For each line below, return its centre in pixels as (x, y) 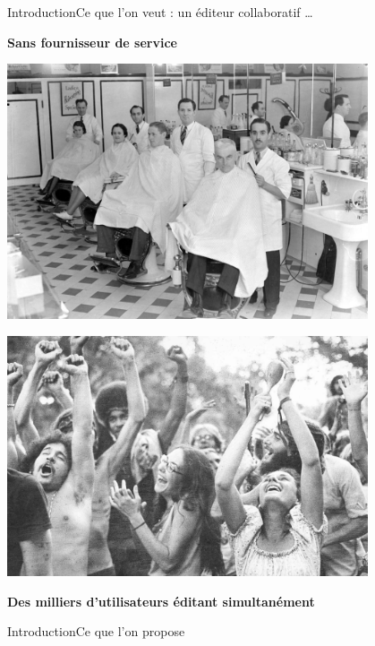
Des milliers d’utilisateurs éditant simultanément (161, 601)
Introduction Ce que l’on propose (96, 631)
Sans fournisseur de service (92, 42)
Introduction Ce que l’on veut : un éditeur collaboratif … (160, 12)
